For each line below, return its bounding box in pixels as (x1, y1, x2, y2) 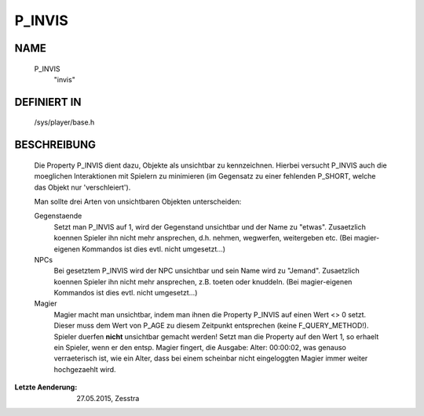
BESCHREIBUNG (14, 138, 97, 152)
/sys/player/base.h (34, 118, 95, 127)
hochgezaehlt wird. (53, 364, 117, 374)
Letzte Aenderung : (14, 382, 78, 392)
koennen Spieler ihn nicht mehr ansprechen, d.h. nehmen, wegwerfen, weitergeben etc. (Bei (53, 233, 353, 243)
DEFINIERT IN (14, 95, 82, 109)
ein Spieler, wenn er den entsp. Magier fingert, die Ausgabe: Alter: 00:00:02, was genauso (53, 343, 347, 353)
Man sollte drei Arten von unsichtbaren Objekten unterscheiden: (34, 197, 242, 206)
